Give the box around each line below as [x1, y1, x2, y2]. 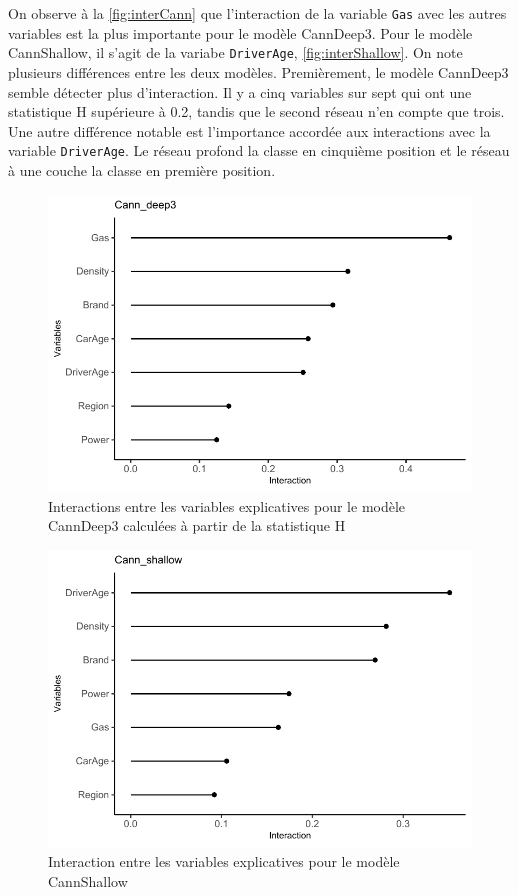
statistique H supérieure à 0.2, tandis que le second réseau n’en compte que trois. [8, 101, 505, 122]
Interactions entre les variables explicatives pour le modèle [48, 495, 406, 516]
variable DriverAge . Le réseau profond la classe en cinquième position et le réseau [8, 140, 510, 161]
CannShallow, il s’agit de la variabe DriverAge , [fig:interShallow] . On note [8, 42, 463, 63]
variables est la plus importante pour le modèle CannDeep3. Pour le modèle [8, 22, 473, 43]
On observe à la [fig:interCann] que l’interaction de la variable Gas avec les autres [8, 3, 507, 23]
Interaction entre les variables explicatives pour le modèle [48, 851, 400, 871]
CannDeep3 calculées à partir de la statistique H [48, 515, 346, 536]
